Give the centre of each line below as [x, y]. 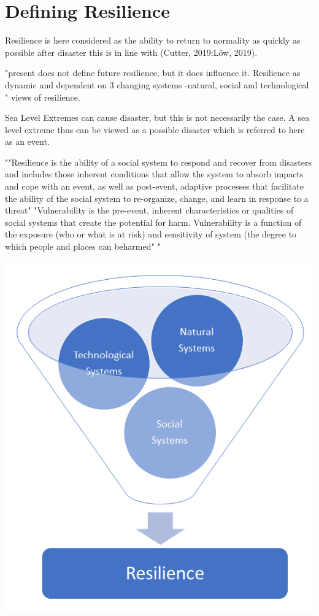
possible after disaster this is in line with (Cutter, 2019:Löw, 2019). [131, 52]
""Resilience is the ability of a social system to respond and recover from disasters [158, 162]
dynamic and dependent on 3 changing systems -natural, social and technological [157, 84]
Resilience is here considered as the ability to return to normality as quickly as [153, 40]
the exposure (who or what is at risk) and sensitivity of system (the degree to [151, 234]
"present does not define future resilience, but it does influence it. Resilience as [153, 73]
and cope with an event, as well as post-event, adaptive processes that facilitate [154, 186]
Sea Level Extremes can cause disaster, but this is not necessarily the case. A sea [157, 117]
